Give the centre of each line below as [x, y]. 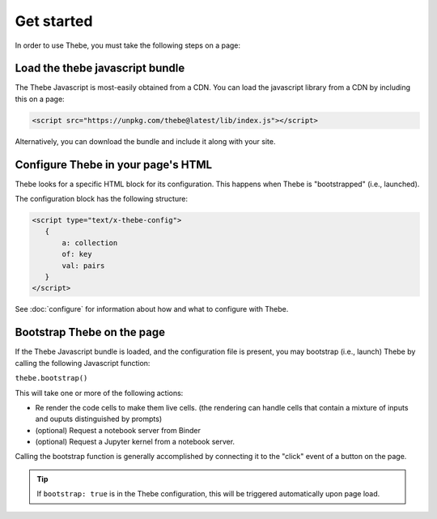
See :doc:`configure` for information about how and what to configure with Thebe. [152, 309]
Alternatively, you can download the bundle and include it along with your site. [145, 141]
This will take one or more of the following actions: [99, 393]
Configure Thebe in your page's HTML [114, 165]
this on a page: [40, 99]
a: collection [90, 242]
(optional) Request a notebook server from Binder [118, 430]
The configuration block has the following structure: [101, 199]
